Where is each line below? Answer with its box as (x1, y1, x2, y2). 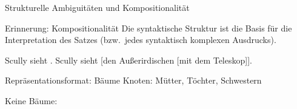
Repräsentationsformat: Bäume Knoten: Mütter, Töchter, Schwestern (5, 74, 262, 87)
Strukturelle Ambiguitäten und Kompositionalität (5, 1, 190, 13)
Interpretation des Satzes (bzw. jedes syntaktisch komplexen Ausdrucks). (5, 33, 276, 46)
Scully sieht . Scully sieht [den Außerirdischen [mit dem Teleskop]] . (5, 53, 252, 66)
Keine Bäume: (5, 94, 58, 107)
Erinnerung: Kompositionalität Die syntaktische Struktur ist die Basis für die (5, 21, 292, 34)
